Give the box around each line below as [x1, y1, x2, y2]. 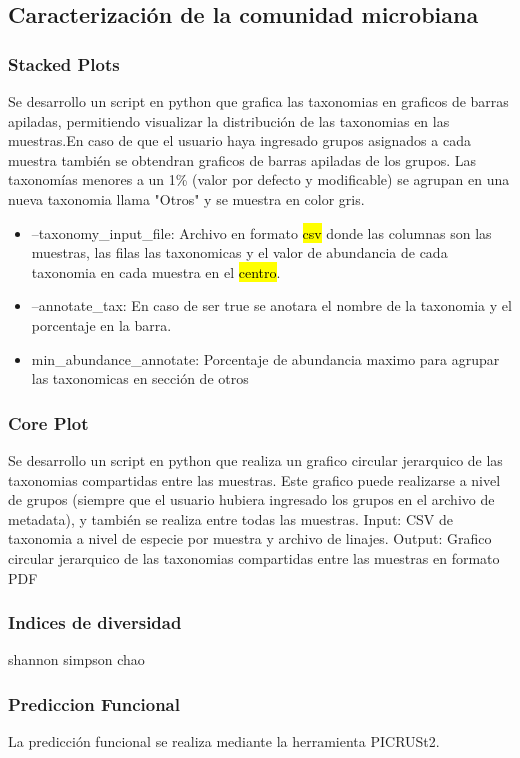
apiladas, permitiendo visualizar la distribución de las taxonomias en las [8, 110, 450, 131]
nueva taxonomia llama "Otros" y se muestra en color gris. [8, 188, 365, 209]
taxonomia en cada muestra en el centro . [31, 261, 281, 282]
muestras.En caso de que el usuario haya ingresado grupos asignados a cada [8, 130, 471, 151]
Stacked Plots [8, 51, 120, 76]
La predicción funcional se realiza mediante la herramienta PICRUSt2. [8, 731, 440, 752]
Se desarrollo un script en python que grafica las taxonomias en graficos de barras [8, 91, 509, 111]
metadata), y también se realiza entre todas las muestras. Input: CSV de [8, 508, 453, 529]
